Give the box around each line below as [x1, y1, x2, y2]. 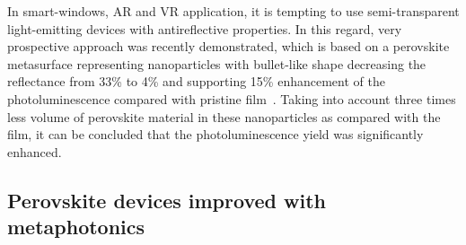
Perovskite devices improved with [7, 186, 326, 214]
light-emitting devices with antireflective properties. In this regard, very [7, 19, 402, 38]
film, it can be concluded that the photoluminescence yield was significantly [7, 125, 424, 144]
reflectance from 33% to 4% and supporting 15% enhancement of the [7, 72, 385, 91]
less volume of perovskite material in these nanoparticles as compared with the [7, 107, 441, 126]
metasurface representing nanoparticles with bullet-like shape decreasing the [7, 54, 426, 73]
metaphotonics [7, 213, 145, 241]
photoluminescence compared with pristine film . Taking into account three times [7, 89, 456, 108]
